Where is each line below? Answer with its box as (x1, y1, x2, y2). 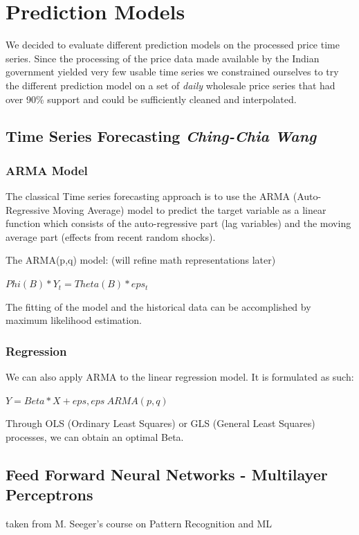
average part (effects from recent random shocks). (6, 229, 216, 244)
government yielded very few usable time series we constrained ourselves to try (6, 64, 339, 79)
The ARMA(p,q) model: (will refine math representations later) (6, 253, 276, 267)
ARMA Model (6, 161, 88, 179)
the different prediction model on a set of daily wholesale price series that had (6, 78, 335, 92)
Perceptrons (6, 484, 93, 505)
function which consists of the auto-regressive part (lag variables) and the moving (6, 216, 351, 230)
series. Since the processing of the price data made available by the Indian (6, 51, 320, 65)
